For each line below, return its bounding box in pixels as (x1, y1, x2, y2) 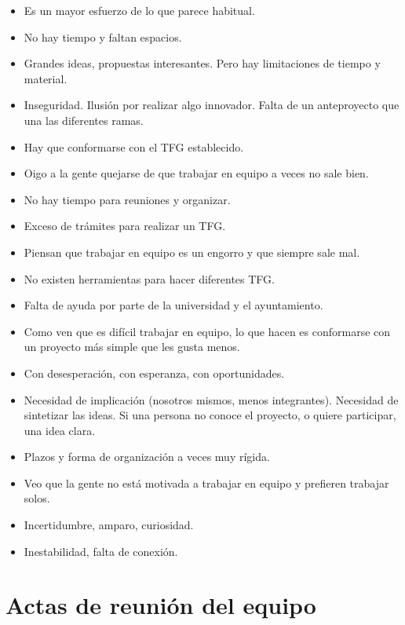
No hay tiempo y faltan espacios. (24, 28, 182, 45)
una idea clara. (24, 422, 96, 438)
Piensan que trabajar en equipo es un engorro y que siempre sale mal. (24, 243, 360, 260)
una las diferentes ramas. (24, 111, 144, 128)
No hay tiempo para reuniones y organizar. (24, 191, 231, 207)
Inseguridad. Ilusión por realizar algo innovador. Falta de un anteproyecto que (24, 97, 400, 113)
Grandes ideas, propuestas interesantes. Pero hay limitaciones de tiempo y (24, 55, 381, 71)
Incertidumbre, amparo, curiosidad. (24, 517, 194, 533)
